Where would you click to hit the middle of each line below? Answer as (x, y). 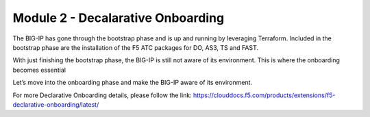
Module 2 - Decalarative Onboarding (119, 18)
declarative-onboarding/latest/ (56, 104)
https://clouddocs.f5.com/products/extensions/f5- (264, 95)
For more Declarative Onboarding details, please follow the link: (102, 95)
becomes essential (39, 70)
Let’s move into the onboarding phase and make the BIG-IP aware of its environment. (133, 83)
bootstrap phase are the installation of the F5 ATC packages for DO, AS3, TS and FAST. (136, 47)
